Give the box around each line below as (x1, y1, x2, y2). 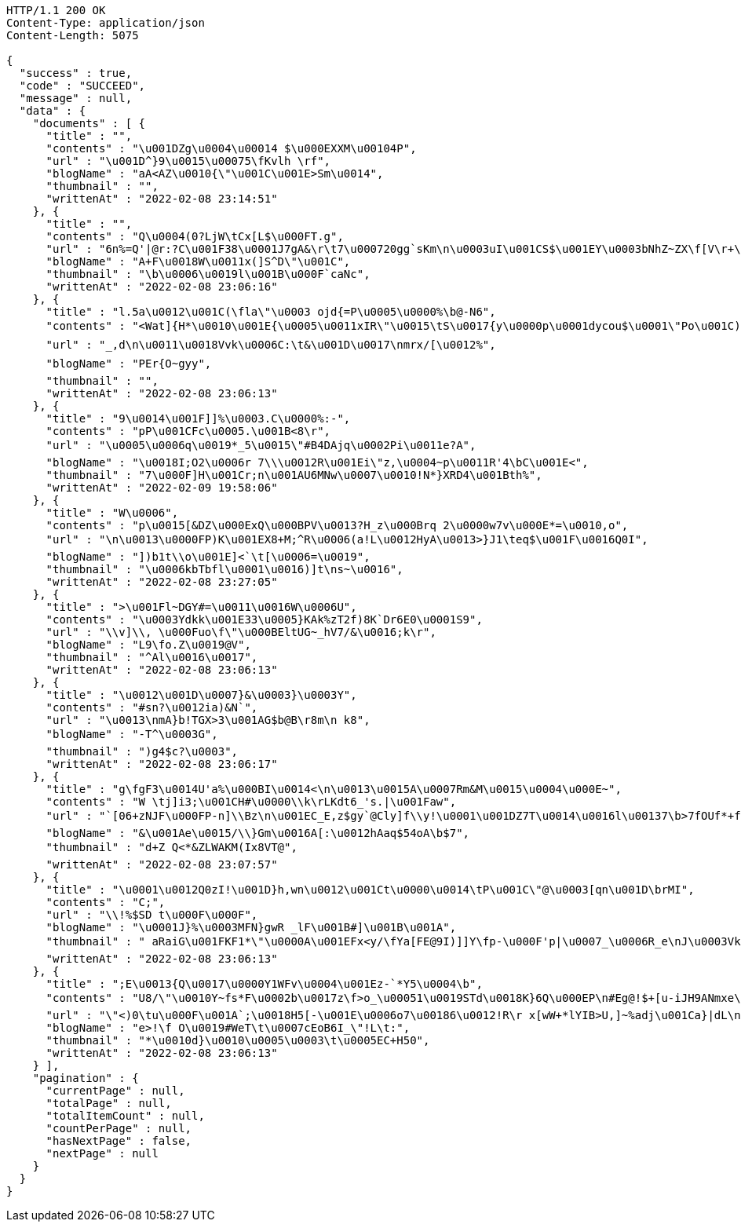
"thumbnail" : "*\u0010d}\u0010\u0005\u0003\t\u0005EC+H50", (46, 1034, 430, 1047)
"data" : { (19, 104, 86, 117)
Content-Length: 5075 (6, 29, 139, 42)
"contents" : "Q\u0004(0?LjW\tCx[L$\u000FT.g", (46, 230, 344, 243)
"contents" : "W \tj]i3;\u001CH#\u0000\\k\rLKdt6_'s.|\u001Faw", (46, 795, 457, 808)
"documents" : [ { (32, 117, 146, 130)
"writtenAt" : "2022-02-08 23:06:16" (46, 280, 278, 293)
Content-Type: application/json (6, 16, 205, 29)
